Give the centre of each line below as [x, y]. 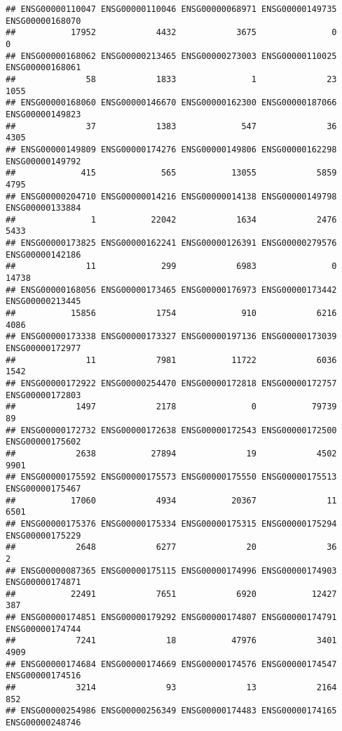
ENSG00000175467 [43, 488]
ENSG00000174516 [43, 676]
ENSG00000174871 [43, 582]
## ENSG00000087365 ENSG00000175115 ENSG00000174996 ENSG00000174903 [171, 571]
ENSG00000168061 [43, 68]
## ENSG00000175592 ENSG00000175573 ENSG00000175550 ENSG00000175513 [171, 477]
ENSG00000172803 [43, 395]
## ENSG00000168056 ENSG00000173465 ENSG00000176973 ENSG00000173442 [171, 290]
